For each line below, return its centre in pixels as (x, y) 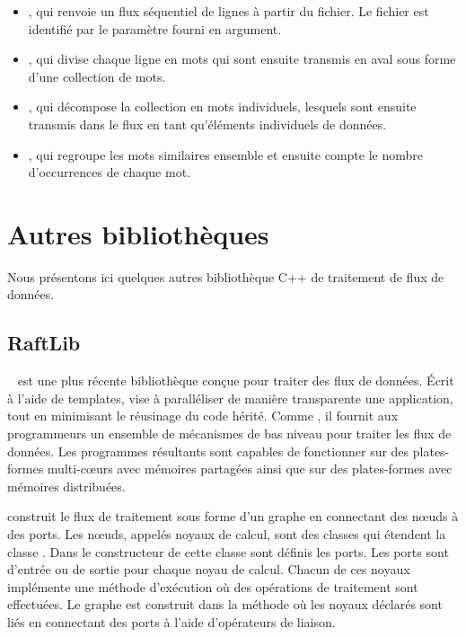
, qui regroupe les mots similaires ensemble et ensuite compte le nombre (226, 154)
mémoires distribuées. (66, 486)
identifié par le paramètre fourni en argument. (155, 28)
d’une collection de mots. (97, 76)
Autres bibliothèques (138, 233)
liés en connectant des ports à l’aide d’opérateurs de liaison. (171, 621)
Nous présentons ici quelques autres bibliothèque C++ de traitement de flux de (226, 276)
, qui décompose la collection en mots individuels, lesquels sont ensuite (222, 106)
